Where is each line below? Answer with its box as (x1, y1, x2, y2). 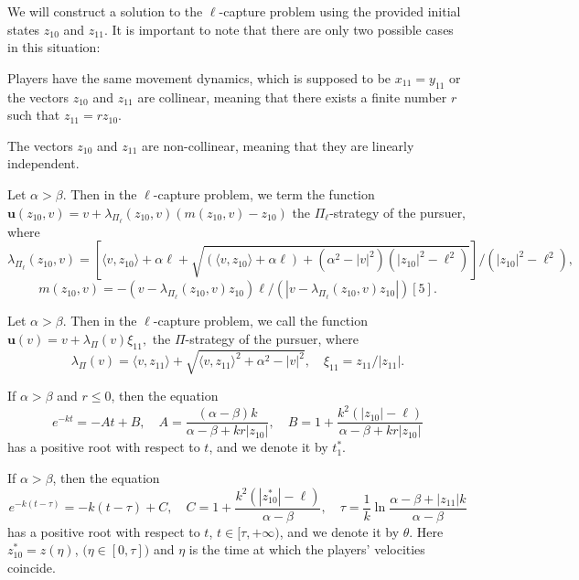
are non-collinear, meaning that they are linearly (142, 135, 414, 155)
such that (7, 105, 60, 124)
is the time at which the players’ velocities (188, 540, 425, 559)
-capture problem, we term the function (153, 184, 375, 203)
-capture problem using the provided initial (219, 2, 461, 20)
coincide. (7, 557, 56, 576)
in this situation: (7, 38, 101, 57)
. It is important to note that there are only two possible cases (103, 19, 454, 38)
